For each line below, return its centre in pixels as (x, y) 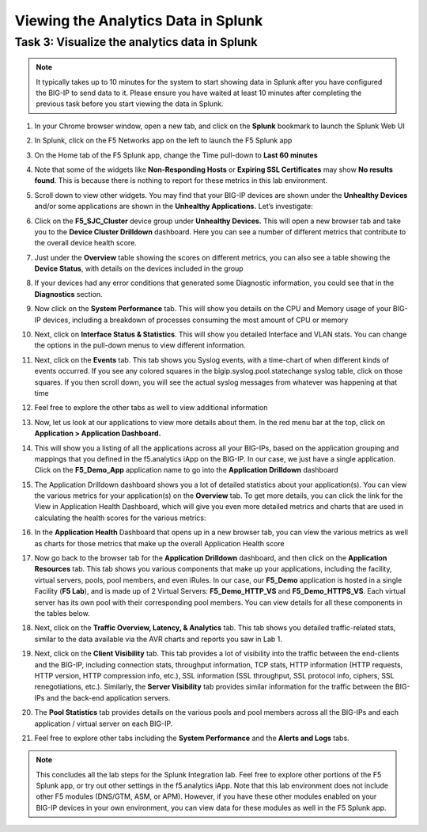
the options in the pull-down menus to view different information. (140, 345)
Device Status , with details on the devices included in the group (139, 268)
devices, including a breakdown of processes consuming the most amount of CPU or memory (195, 320)
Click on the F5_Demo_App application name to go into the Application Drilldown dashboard (187, 470)
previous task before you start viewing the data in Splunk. (130, 104)
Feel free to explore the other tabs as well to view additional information (151, 408)
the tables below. (62, 613)
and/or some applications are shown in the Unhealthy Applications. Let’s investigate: (174, 207)
